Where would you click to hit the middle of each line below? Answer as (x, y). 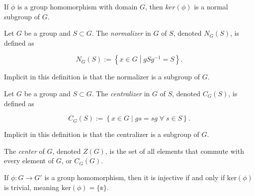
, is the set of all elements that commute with (174, 151)
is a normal (211, 6)
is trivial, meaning (32, 187)
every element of (29, 161)
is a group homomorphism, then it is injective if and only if (135, 177)
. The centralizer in (121, 93)
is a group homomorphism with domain (78, 6)
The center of (24, 151)
